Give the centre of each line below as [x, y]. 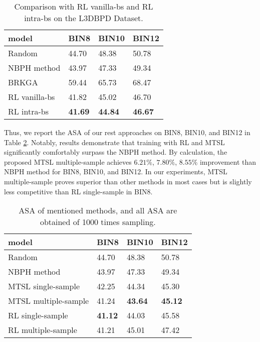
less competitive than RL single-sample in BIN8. [78, 191]
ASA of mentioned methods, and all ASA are [98, 210]
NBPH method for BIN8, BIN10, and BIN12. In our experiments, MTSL [116, 172]
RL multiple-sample [43, 330]
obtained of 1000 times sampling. [98, 222]
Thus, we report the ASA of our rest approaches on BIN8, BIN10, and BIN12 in [127, 132]
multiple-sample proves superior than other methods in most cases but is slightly [128, 181]
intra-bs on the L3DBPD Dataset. [84, 18]
